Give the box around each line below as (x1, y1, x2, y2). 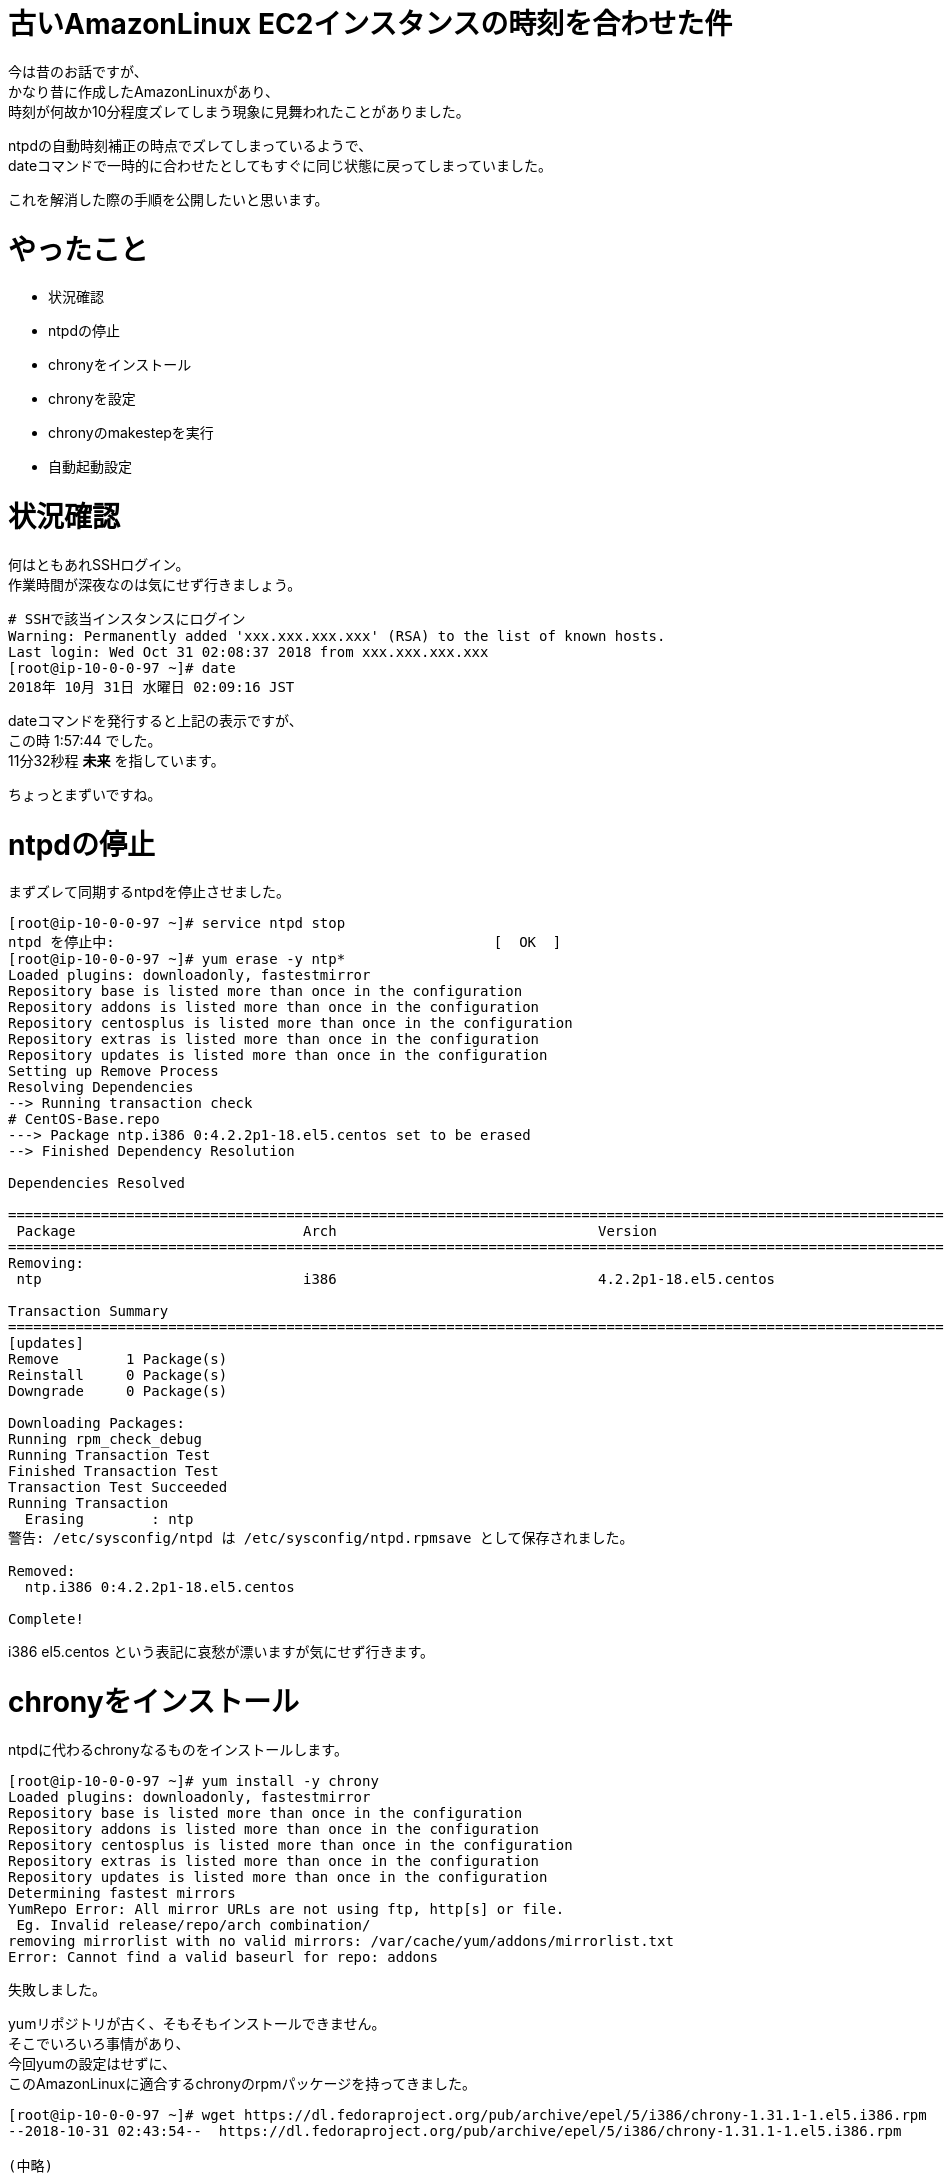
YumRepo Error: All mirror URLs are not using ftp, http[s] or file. (8, 1900, 565, 1917)
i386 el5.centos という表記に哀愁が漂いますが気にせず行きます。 (8, 1643, 435, 1661)
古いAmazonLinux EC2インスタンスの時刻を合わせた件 (8, 7, 733, 41)
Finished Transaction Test (8, 1463, 219, 1480)
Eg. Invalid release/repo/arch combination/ (16, 1916, 371, 1933)
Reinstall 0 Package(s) (8, 1367, 228, 1384)
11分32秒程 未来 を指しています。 (8, 751, 225, 769)
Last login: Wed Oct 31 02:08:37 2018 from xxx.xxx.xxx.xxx (8, 643, 489, 660)
